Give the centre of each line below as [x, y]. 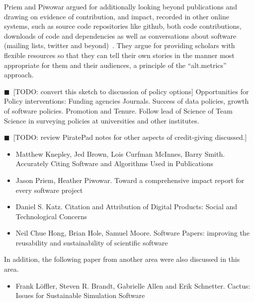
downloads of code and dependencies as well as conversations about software [120, 35]
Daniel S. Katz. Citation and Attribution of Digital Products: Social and [127, 207]
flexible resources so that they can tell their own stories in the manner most [119, 55]
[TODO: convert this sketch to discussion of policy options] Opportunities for [131, 91]
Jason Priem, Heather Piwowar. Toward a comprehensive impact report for [130, 180]
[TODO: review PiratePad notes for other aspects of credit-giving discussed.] [130, 137]
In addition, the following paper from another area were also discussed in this [122, 259]
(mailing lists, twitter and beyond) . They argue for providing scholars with [120, 45]
